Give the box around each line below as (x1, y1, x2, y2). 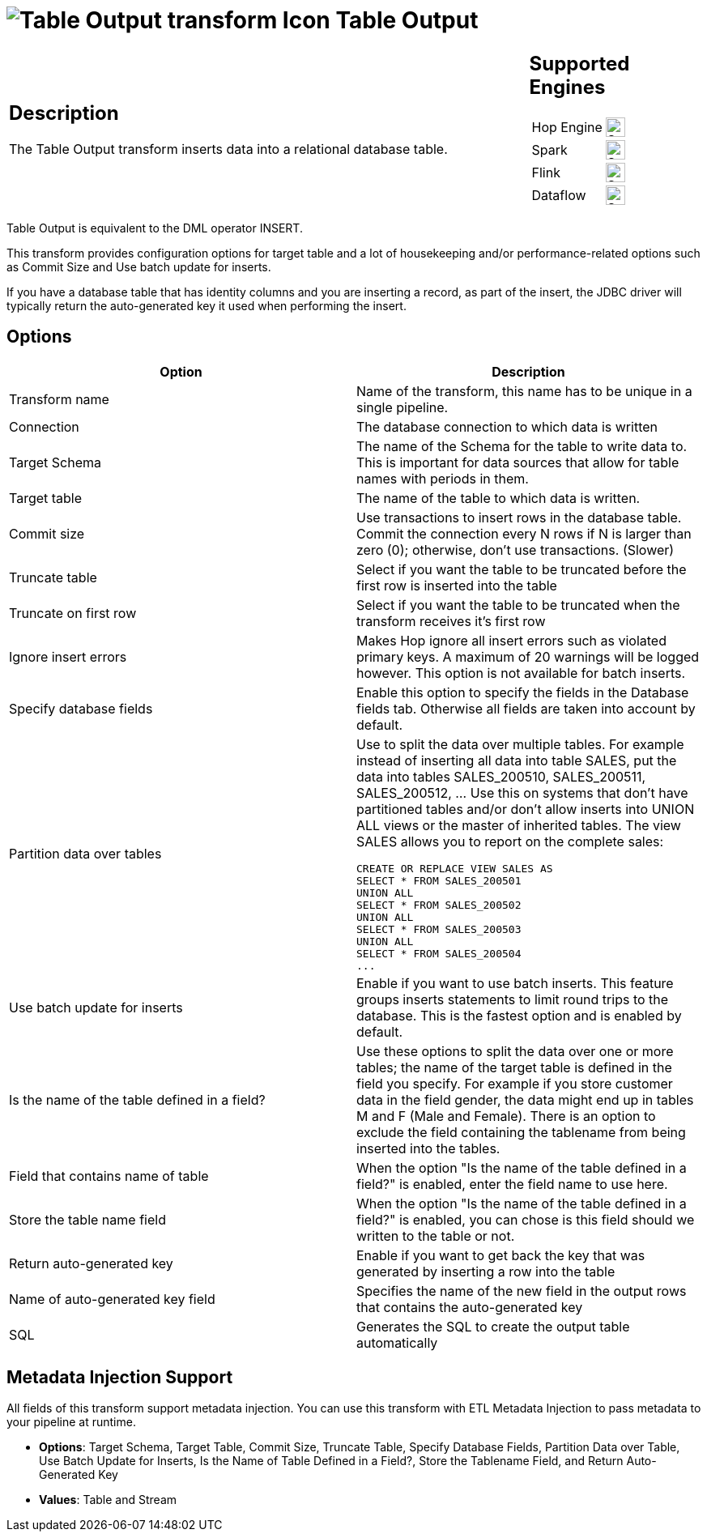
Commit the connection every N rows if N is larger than (356, 525, 692, 542)
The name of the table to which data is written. (356, 489, 641, 506)
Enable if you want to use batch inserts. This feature (356, 974, 674, 991)
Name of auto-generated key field (9, 1290, 215, 1307)
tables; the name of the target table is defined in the (356, 1059, 672, 1076)
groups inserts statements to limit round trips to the (356, 991, 669, 1008)
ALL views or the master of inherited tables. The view (356, 816, 681, 833)
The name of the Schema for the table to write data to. (356, 437, 688, 454)
